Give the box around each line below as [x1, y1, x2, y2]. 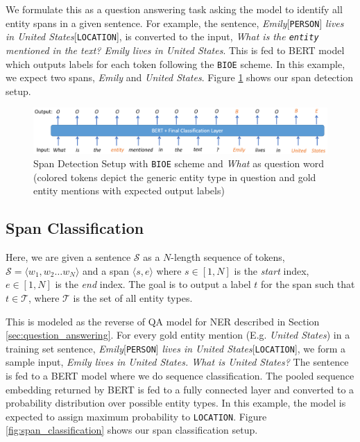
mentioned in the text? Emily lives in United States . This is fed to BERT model [6, 42, 345, 57]
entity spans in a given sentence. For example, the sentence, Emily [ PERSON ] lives [6, 15, 344, 30]
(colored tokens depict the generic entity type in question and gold [33, 169, 316, 184]
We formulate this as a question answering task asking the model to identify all [6, 2, 343, 16]
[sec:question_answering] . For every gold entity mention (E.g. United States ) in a [6, 328, 350, 342]
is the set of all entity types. [73, 291, 193, 305]
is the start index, [234, 263, 309, 278]
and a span [83, 263, 130, 278]
